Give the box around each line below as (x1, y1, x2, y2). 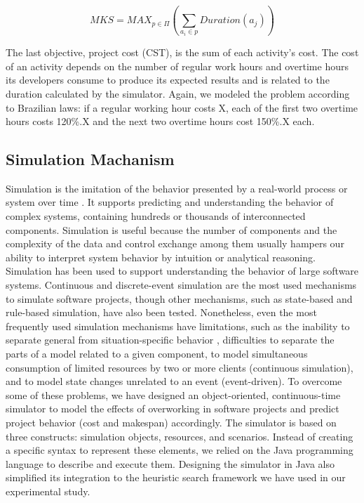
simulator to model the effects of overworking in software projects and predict (6, 401, 339, 416)
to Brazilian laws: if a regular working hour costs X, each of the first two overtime (6, 100, 358, 115)
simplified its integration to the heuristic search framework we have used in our (6, 470, 346, 485)
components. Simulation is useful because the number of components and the (6, 222, 337, 237)
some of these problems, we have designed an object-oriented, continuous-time (6, 387, 341, 402)
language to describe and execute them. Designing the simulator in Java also (6, 456, 335, 471)
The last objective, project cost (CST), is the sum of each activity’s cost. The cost (6, 45, 359, 60)
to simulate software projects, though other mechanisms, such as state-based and (6, 291, 353, 306)
